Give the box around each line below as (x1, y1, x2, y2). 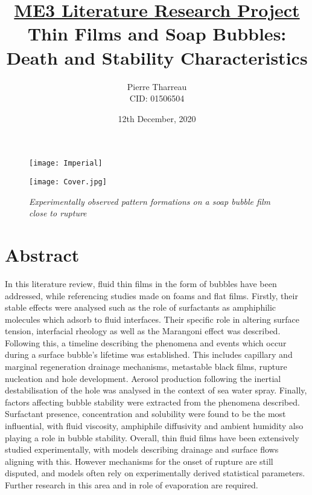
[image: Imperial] (29, 159, 103, 168)
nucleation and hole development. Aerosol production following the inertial (5, 372, 281, 384)
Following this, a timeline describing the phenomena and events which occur (5, 336, 287, 349)
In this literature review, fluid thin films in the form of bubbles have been (5, 277, 277, 290)
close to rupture (29, 207, 87, 219)
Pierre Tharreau (127, 80, 187, 92)
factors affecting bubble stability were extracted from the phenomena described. (5, 395, 300, 408)
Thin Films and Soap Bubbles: (27, 21, 287, 46)
